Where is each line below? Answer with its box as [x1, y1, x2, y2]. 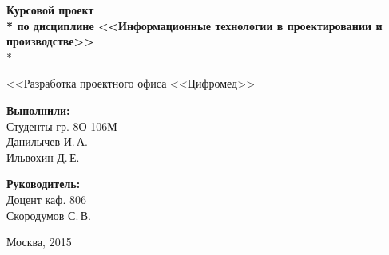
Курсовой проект [6, 2, 94, 18]
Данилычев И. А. [6, 133, 89, 150]
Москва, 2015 [6, 233, 72, 250]
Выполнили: [6, 101, 70, 118]
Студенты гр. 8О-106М [6, 117, 117, 134]
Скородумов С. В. [6, 206, 91, 223]
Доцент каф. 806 [6, 190, 86, 207]
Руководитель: [6, 175, 81, 192]
